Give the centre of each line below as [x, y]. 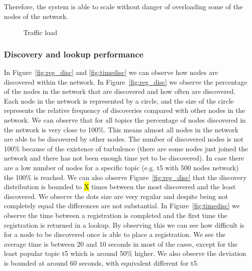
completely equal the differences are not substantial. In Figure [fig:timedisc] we [122, 206]
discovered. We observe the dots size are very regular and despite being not [116, 196]
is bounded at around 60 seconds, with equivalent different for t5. [101, 262]
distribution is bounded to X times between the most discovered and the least [120, 187]
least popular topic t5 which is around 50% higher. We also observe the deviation [125, 253]
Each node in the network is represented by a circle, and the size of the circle [119, 100]
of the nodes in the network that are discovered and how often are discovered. [120, 91]
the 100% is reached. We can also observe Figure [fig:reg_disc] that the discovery [125, 177]
